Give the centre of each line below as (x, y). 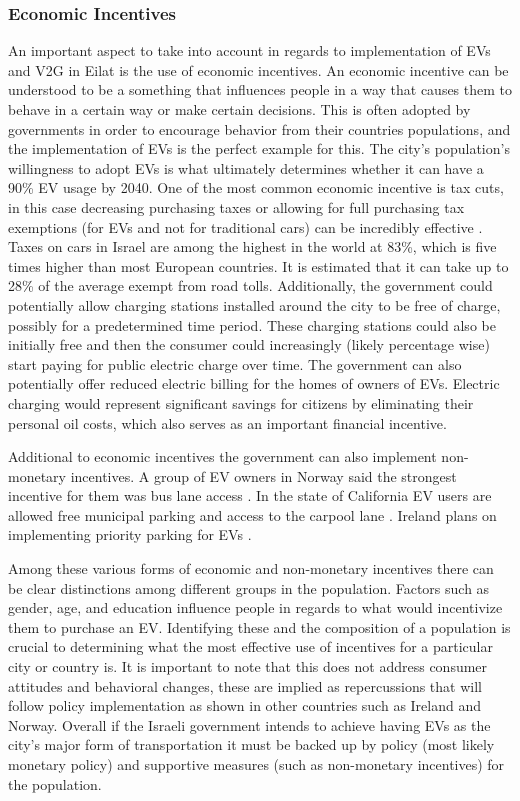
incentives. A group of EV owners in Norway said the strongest (263, 475)
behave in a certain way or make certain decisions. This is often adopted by (239, 109)
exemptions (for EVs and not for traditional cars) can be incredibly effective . (245, 226)
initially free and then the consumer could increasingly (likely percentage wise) (249, 344)
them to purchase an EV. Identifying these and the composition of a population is (259, 626)
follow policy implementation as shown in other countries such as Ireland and (245, 705)
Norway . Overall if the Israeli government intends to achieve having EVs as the (249, 724)
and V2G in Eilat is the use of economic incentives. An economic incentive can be (258, 69)
